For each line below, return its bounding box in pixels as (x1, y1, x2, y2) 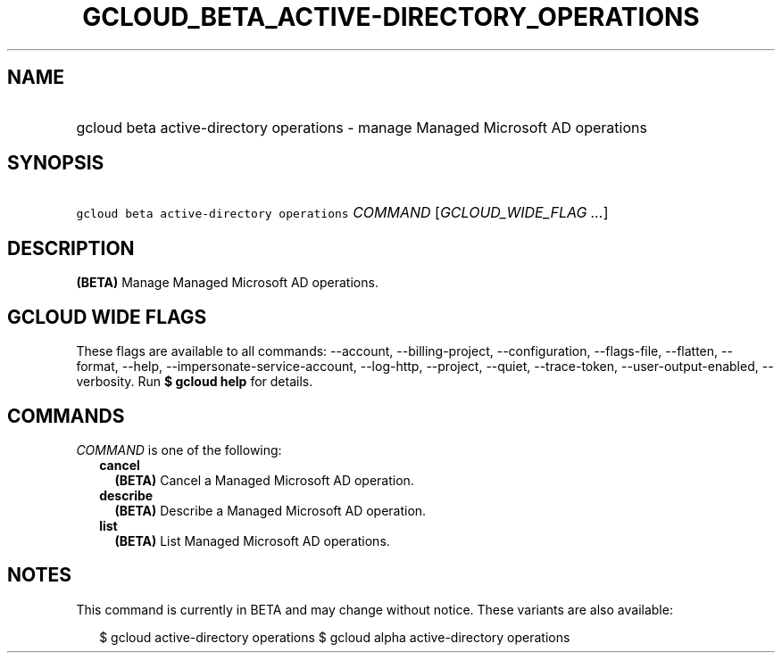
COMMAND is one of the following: (76, 441, 282, 458)
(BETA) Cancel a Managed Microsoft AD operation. (114, 472, 414, 488)
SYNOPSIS (7, 152, 104, 175)
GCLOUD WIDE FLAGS (7, 305, 207, 328)
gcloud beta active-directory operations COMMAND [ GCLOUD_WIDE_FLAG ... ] (76, 203, 609, 222)
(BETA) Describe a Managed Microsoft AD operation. (114, 502, 427, 518)
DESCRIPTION (7, 236, 135, 260)
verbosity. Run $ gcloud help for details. (76, 374, 313, 390)
